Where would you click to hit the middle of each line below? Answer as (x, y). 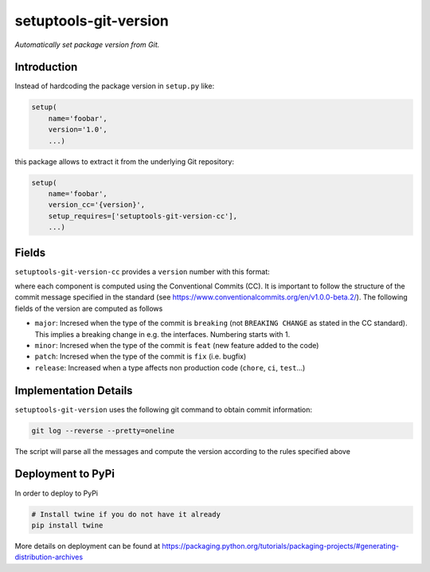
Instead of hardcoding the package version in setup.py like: (115, 86)
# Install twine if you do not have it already (126, 514)
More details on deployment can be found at (88, 546)
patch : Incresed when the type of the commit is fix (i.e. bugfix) (141, 357)
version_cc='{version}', (97, 205)
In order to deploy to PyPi (57, 493)
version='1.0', (78, 130)
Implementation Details (74, 390)
